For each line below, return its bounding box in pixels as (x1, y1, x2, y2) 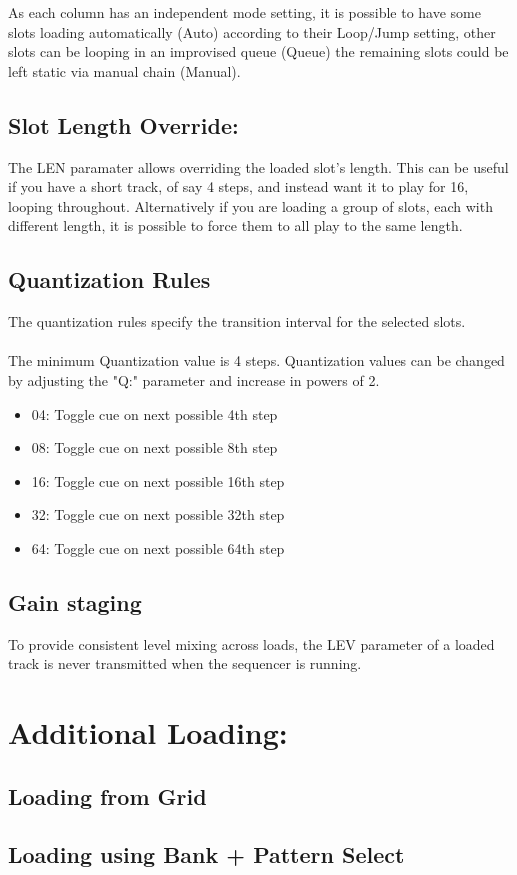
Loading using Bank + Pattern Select (8, 839, 405, 870)
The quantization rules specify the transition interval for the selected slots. (8, 311, 466, 332)
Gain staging (8, 586, 142, 617)
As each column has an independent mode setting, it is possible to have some (8, 2, 481, 22)
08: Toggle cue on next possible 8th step (31, 437, 278, 458)
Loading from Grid (8, 780, 207, 811)
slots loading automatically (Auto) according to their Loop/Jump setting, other (8, 21, 496, 42)
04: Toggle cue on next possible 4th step (31, 403, 278, 424)
